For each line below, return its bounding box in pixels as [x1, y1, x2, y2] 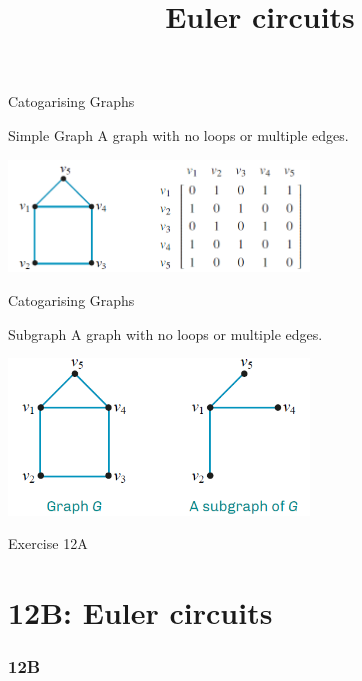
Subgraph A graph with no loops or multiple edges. [8, 323, 323, 344]
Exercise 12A [8, 533, 88, 554]
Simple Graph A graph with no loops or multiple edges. [8, 124, 349, 145]
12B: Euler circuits [8, 591, 273, 632]
